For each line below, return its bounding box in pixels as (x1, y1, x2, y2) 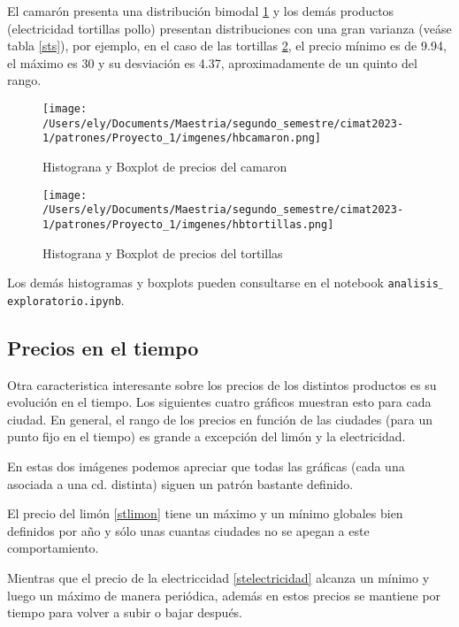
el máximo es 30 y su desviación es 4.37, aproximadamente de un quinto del (7, 53, 417, 72)
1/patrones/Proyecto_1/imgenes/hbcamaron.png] (42, 132, 321, 145)
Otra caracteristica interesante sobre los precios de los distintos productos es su (7, 375, 437, 394)
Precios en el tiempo (7, 333, 199, 361)
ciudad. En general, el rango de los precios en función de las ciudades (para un (7, 409, 432, 428)
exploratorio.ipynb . (7, 290, 125, 309)
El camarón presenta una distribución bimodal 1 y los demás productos (7, 2, 394, 19)
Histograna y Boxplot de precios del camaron (42, 157, 287, 175)
